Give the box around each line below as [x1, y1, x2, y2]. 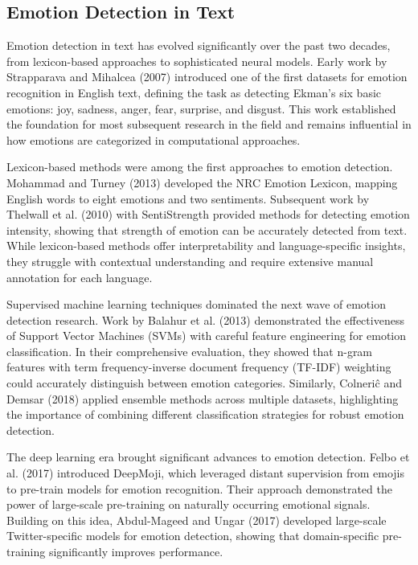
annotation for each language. [6, 268, 153, 285]
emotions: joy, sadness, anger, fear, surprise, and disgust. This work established [6, 100, 396, 117]
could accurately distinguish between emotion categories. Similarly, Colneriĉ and [6, 375, 402, 391]
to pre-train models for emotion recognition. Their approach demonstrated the [6, 480, 392, 497]
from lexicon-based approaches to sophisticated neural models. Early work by [6, 52, 387, 69]
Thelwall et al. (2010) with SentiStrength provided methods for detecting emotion [6, 206, 410, 223]
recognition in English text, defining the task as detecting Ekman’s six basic [6, 84, 382, 100]
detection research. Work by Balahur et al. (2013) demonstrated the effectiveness [6, 311, 404, 328]
